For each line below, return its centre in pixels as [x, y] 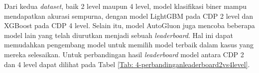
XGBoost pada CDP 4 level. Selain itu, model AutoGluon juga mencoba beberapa [129, 25]
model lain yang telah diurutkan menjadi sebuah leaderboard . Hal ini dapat [119, 35]
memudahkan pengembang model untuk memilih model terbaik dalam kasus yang [129, 45]
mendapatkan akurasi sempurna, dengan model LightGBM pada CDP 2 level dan [129, 16]
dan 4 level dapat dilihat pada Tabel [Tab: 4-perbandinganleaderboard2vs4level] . [127, 64]
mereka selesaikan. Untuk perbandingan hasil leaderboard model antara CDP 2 [124, 54]
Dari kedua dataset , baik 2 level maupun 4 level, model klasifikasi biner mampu [126, 6]
